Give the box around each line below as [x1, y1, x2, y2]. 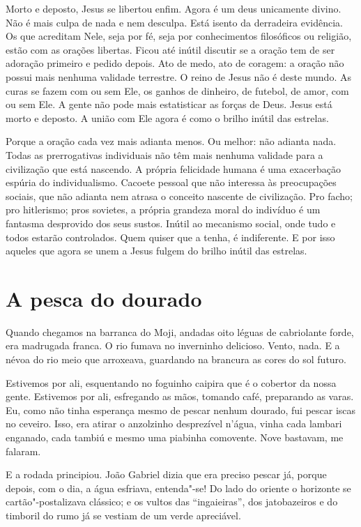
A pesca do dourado [6, 284, 202, 312]
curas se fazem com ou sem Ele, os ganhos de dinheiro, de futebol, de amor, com [6, 83, 349, 98]
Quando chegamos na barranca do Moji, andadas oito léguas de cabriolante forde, [6, 324, 354, 339]
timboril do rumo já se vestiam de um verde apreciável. [6, 507, 241, 522]
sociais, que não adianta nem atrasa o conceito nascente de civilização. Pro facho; [6, 188, 353, 203]
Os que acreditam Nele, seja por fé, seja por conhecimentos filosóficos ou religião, [6, 29, 352, 43]
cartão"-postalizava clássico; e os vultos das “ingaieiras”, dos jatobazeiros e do [6, 494, 338, 509]
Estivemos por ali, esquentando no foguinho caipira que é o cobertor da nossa [6, 375, 337, 390]
